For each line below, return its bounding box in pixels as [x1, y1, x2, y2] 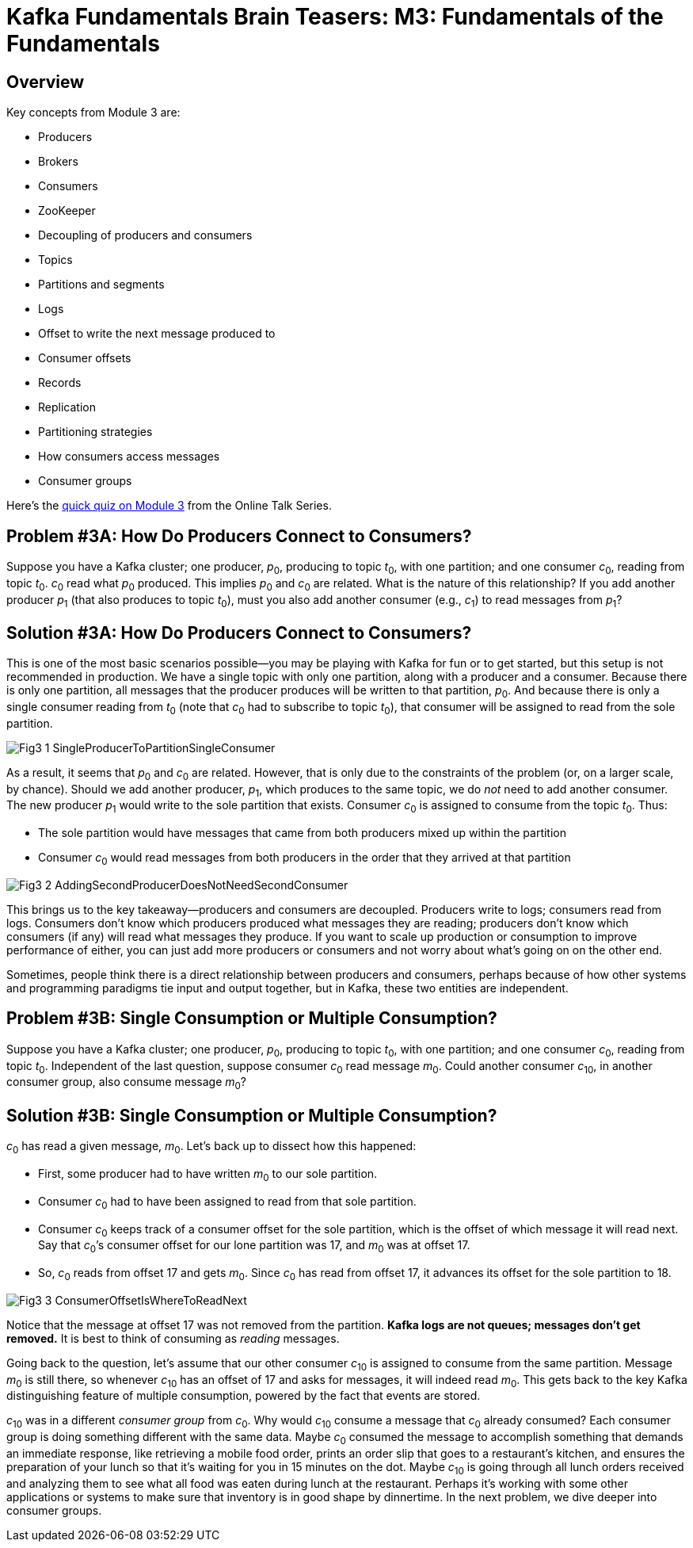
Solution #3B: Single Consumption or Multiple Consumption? [6, 1105, 497, 1126]
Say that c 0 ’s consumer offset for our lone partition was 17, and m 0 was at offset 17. [38, 1238, 470, 1256]
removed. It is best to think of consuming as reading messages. [6, 1331, 340, 1345]
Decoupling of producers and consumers [38, 228, 253, 243]
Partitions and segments [38, 277, 165, 292]
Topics [38, 253, 73, 267]
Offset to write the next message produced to [38, 327, 276, 341]
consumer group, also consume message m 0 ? [6, 1075, 247, 1092]
